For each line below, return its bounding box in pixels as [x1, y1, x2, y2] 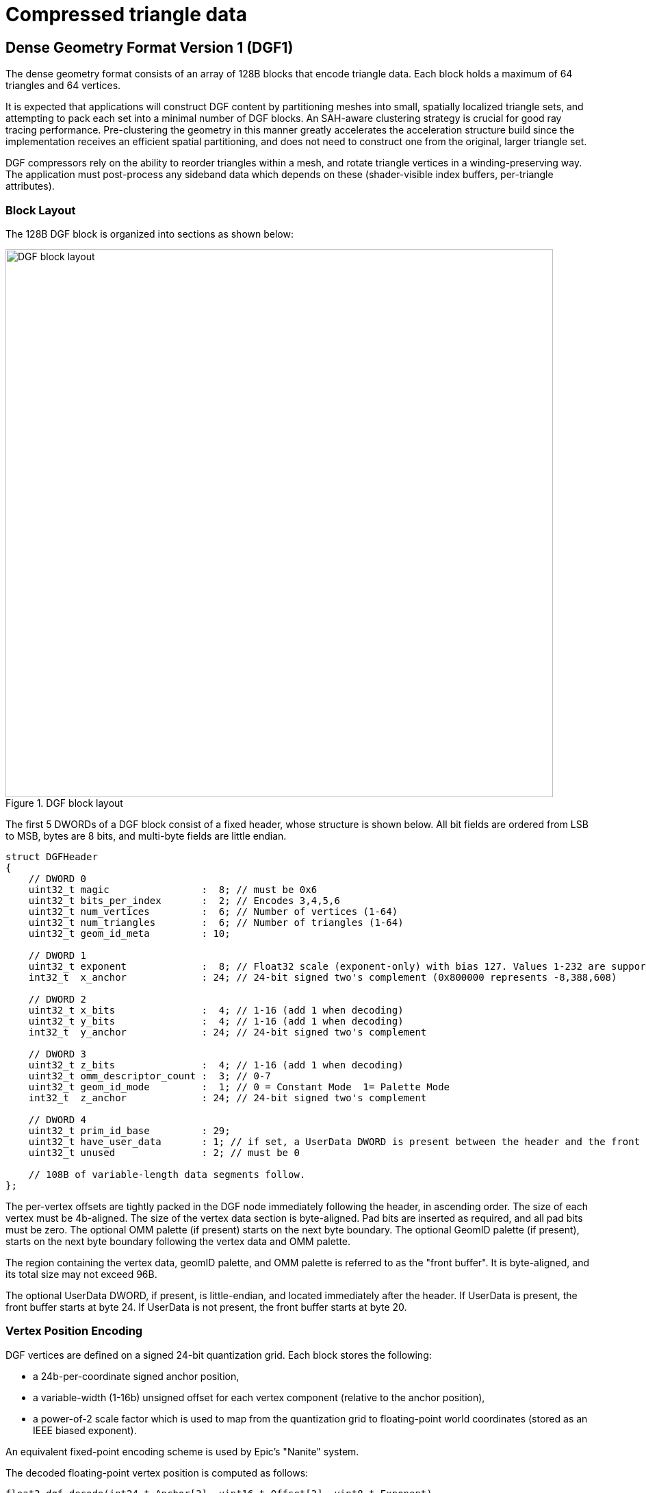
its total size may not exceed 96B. [5, 1268, 157, 1280]
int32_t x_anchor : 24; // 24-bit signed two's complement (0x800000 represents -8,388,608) [28, 971, 617, 983]
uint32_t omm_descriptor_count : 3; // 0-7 [28, 1070, 271, 1081]
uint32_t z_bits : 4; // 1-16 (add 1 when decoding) [28, 1059, 404, 1070]
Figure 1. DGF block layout [5, 796, 123, 809]
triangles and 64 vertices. [5, 79, 121, 92]
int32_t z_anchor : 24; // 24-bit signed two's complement [28, 1092, 427, 1103]
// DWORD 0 [28, 873, 87, 884]
